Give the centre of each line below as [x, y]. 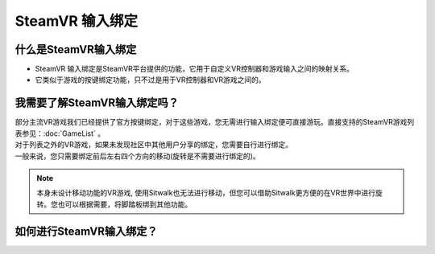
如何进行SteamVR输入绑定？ [86, 231]
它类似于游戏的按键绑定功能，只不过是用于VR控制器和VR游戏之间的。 [150, 80]
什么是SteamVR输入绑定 [76, 49]
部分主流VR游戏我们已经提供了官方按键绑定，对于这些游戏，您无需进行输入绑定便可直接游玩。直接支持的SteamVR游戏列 [215, 122]
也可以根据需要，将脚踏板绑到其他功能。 [125, 204]
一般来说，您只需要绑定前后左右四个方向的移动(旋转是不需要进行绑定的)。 [138, 156]
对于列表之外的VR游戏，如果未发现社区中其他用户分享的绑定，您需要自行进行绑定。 [154, 145]
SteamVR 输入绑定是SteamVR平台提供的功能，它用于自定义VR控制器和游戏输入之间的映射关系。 [195, 69]
